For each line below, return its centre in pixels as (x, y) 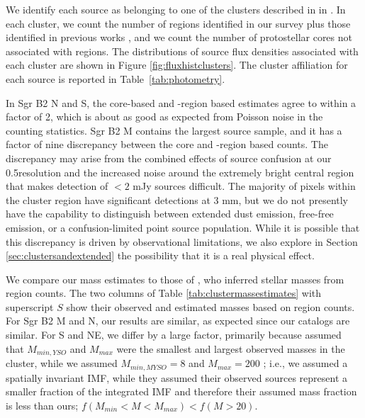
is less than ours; (42, 405)
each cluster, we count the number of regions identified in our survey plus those (178, 23)
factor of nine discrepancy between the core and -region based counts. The (167, 144)
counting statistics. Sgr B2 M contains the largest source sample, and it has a (174, 130)
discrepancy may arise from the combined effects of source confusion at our (169, 158)
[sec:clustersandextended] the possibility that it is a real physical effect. (160, 255)
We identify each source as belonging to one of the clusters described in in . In (176, 9)
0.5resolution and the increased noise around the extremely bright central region (180, 172)
